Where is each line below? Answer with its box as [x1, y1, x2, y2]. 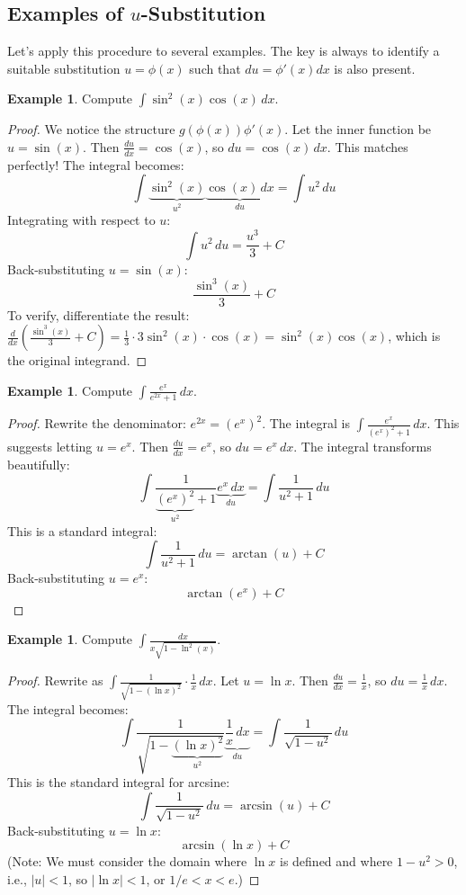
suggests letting [7, 436, 93, 455]
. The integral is [262, 414, 350, 433]
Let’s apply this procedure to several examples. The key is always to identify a [7, 41, 440, 60]
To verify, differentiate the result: [7, 305, 190, 324]
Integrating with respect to [7, 210, 156, 229]
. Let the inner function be [284, 120, 432, 139]
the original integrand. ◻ [7, 351, 148, 370]
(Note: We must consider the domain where [7, 852, 247, 871]
